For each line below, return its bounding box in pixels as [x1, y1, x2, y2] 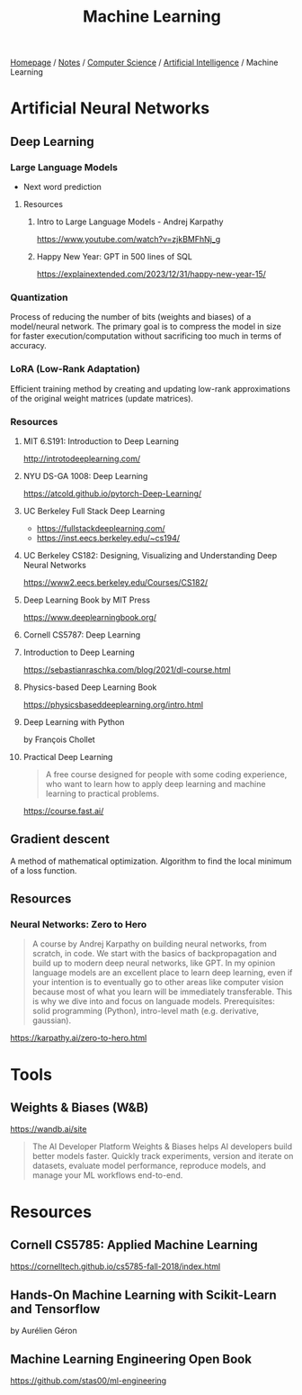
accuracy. [10, 340, 48, 351]
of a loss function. [10, 865, 77, 875]
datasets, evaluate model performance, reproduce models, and [31, 1160, 266, 1172]
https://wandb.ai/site [10, 1124, 87, 1135]
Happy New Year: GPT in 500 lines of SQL [36, 251, 192, 262]
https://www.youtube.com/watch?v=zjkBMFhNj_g [36, 234, 221, 245]
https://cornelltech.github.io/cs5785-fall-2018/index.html [10, 1261, 221, 1272]
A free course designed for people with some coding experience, [45, 768, 288, 780]
